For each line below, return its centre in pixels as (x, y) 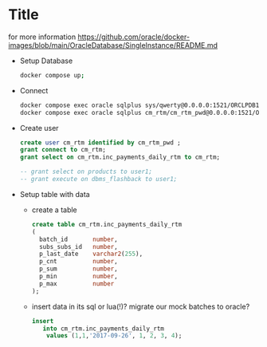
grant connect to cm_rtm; (63, 150)
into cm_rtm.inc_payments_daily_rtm (104, 329)
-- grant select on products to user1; (86, 172)
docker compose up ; (52, 75)
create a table (54, 210)
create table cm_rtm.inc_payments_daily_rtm (107, 224)
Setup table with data (55, 194)
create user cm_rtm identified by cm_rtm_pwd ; (100, 142)
